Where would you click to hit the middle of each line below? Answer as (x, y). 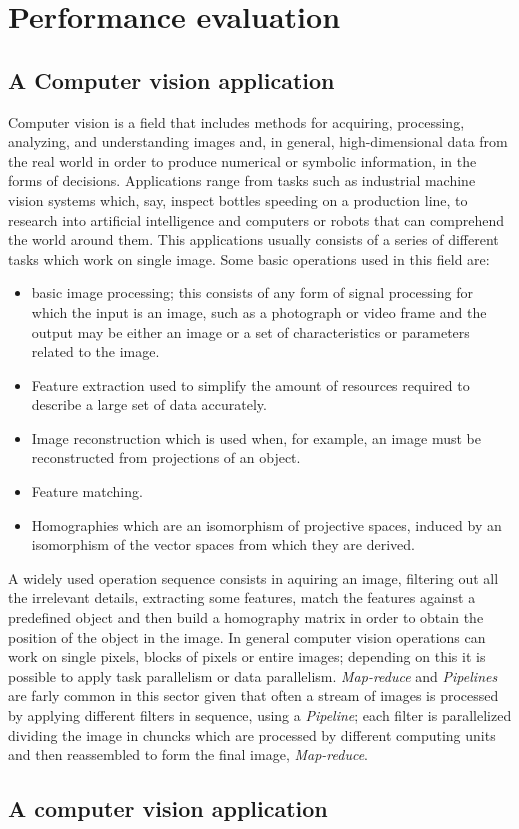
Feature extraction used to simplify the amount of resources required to (250, 384)
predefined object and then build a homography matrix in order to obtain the (246, 617)
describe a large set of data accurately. (149, 404)
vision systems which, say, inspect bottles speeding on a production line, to (238, 199)
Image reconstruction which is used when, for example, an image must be (256, 437)
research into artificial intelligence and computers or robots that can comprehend (256, 219)
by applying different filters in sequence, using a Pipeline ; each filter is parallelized (260, 715)
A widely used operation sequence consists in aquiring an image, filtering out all (253, 577)
